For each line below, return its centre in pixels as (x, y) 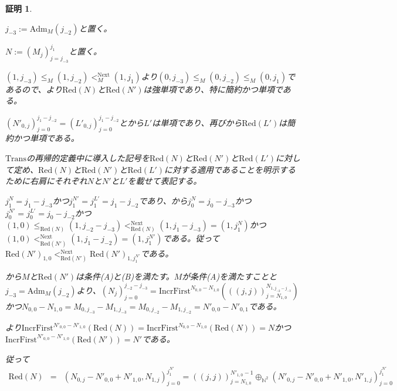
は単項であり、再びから (197, 122)
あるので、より (34, 89)
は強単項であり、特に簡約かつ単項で (213, 89)
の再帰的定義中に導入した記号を (88, 157)
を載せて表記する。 (164, 181)
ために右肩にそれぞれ (46, 181)
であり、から (163, 200)
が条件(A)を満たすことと (230, 276)
